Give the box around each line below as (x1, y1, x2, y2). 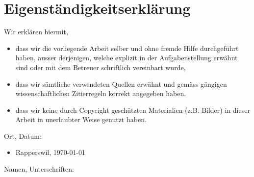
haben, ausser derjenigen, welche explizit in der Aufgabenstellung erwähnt (15, 52, 238, 63)
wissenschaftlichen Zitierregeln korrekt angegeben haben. (15, 88, 186, 99)
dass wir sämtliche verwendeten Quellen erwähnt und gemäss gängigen (15, 78, 227, 89)
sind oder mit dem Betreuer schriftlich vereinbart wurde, (15, 62, 186, 72)
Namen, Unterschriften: (4, 164, 74, 174)
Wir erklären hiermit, (4, 26, 68, 37)
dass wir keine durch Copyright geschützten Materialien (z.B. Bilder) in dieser (15, 104, 250, 115)
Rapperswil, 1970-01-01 (15, 147, 86, 157)
